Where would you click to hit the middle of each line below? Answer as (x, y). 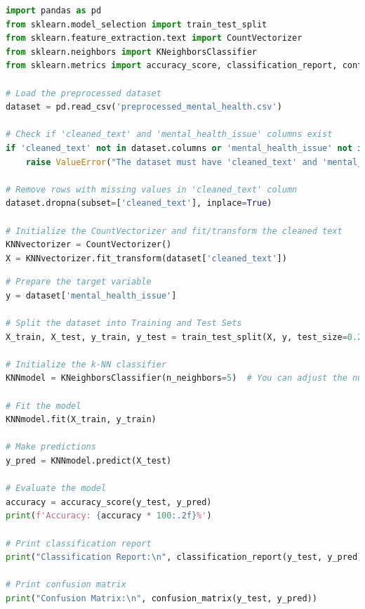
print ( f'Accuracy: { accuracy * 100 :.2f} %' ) (109, 516)
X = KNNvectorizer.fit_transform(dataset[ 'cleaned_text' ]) (146, 258)
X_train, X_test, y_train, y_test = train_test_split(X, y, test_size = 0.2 (184, 337)
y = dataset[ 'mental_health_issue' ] (91, 295)
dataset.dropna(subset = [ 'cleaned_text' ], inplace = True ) (139, 203)
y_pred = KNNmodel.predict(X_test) (89, 461)
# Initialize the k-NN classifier (86, 364)
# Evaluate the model (56, 489)
